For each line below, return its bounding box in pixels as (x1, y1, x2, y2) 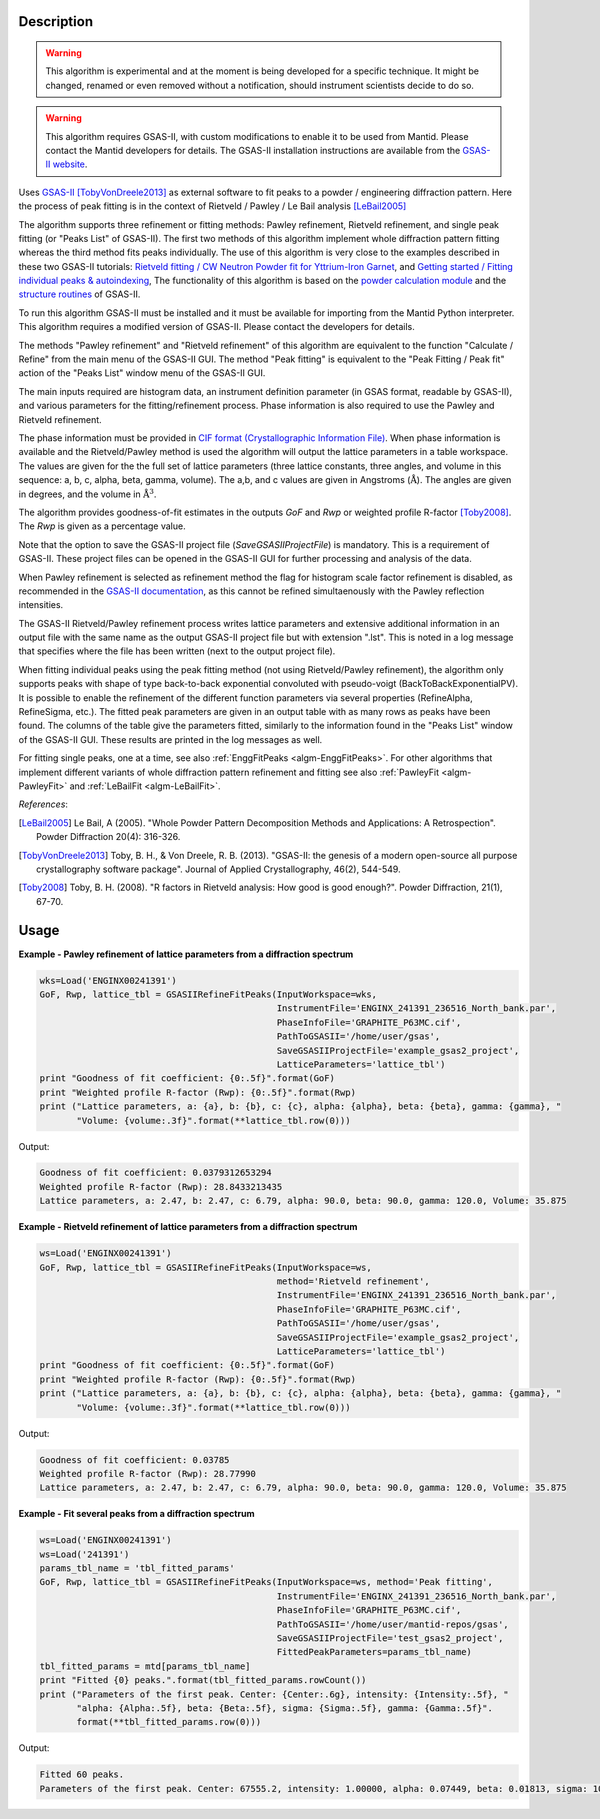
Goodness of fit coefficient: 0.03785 (39, 1454, 230, 1465)
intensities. (18, 599, 64, 611)
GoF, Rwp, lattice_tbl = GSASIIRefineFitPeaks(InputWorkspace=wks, (39, 989, 378, 1000)
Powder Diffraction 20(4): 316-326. (36, 831, 181, 843)
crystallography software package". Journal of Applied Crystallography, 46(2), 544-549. (36, 863, 401, 875)
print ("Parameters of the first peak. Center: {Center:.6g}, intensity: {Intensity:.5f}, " (39, 1688, 509, 1700)
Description (18, 13, 94, 30)
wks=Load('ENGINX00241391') (39, 975, 177, 986)
